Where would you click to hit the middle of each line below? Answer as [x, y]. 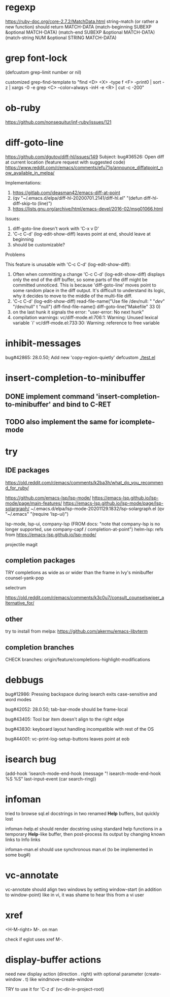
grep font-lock [36, 58]
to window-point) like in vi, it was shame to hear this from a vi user [75, 895]
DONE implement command [50, 397]
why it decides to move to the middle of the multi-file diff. [73, 296]
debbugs [25, 680]
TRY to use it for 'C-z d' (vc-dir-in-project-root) [55, 989]
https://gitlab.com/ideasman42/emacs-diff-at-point [66, 193]
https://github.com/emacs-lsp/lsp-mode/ [48, 497]
